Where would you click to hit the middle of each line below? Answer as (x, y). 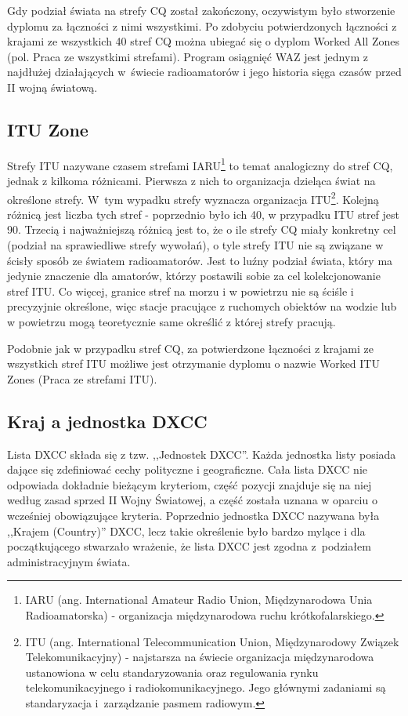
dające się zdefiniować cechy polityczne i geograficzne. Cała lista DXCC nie (188, 469)
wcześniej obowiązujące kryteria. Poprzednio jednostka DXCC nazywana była (193, 515)
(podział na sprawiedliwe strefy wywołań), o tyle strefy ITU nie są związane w (195, 245)
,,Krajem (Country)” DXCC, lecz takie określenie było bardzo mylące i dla (186, 531)
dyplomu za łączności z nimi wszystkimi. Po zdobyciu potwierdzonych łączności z (202, 25)
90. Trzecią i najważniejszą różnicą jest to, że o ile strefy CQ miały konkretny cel (202, 229)
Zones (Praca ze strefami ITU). (82, 378)
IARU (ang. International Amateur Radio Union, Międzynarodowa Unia (199, 600)
